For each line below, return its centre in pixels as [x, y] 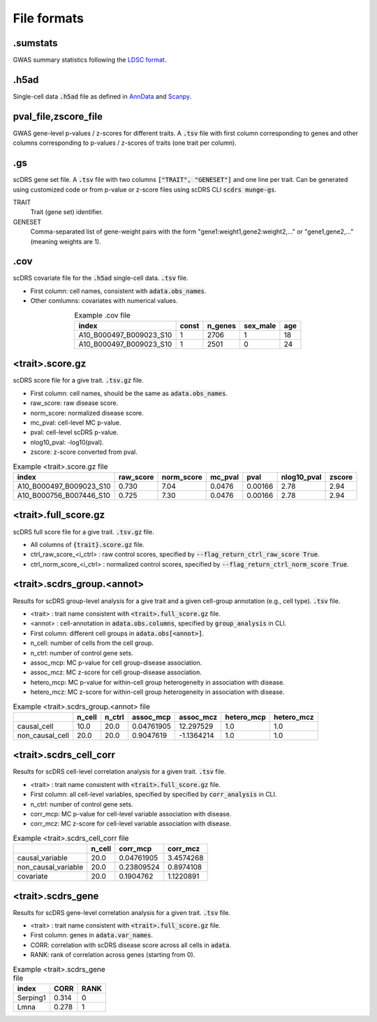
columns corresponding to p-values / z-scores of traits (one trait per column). [125, 143]
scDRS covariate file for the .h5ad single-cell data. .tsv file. [101, 278]
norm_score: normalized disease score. [87, 413]
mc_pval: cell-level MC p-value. [76, 423]
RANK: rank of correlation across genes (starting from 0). [113, 955]
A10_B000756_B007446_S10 [64, 495]
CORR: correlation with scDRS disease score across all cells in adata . [131, 945]
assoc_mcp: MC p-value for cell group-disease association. [116, 662]
